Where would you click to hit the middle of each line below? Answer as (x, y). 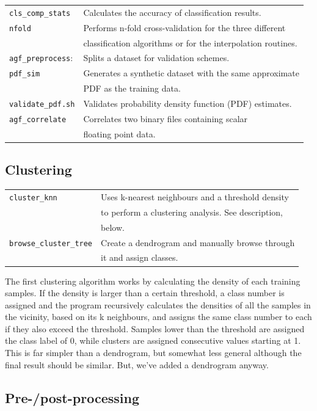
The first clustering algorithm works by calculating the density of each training (153, 281)
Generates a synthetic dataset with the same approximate (191, 73)
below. (113, 227)
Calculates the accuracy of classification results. (172, 12)
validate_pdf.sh (42, 105)
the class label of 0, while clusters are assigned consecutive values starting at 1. (153, 340)
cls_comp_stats (40, 13)
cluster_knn (33, 198)
